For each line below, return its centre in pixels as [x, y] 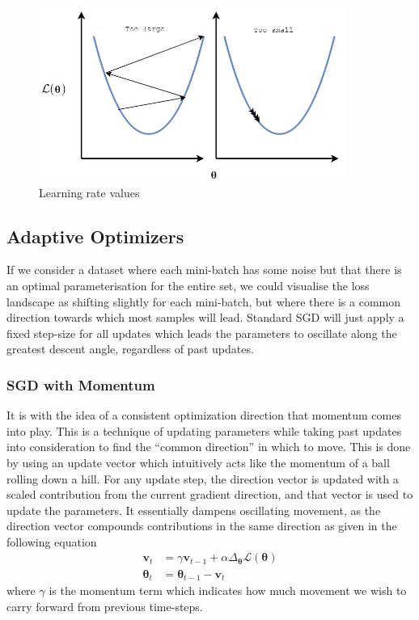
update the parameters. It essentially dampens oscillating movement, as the [194, 510]
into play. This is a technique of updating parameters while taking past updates [204, 430]
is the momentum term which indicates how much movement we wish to [228, 590]
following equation [52, 541]
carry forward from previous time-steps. [105, 606]
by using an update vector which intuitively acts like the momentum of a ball [198, 462]
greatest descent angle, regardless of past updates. [130, 349]
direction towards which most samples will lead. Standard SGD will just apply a [205, 317]
